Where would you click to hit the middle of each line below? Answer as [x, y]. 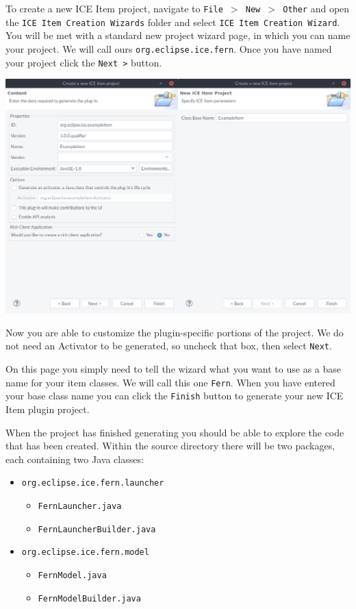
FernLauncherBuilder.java [97, 529]
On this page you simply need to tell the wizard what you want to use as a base [173, 369]
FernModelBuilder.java [89, 598]
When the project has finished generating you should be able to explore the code [175, 432]
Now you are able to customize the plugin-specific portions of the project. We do [175, 332]
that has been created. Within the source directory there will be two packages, [170, 446]
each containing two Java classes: [75, 459]
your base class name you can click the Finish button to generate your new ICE [175, 396]
